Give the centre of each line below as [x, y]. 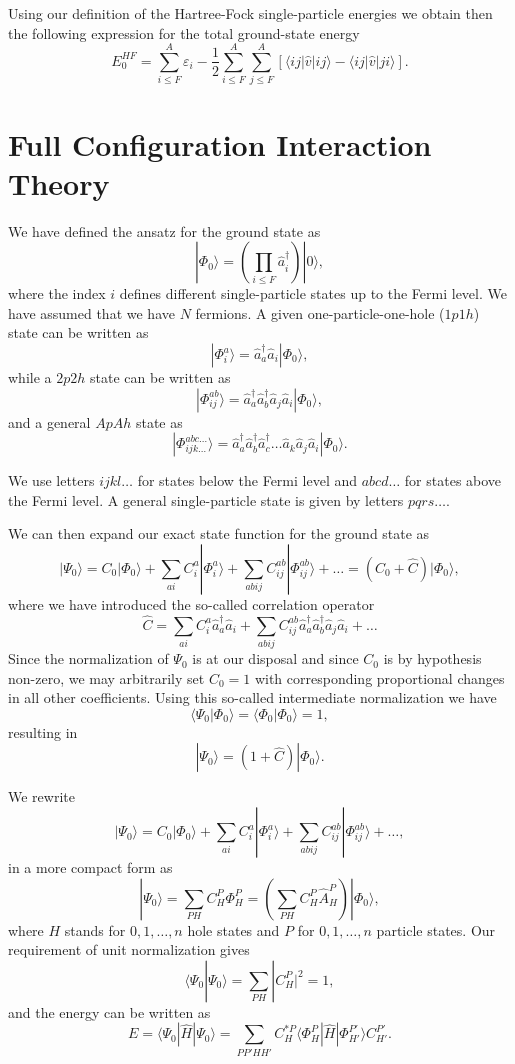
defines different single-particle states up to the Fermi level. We [313, 293]
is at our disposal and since [275, 658]
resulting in [43, 731]
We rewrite [41, 796]
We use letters [51, 480]
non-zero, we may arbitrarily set [106, 677]
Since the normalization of [88, 658]
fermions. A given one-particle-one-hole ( [320, 312]
